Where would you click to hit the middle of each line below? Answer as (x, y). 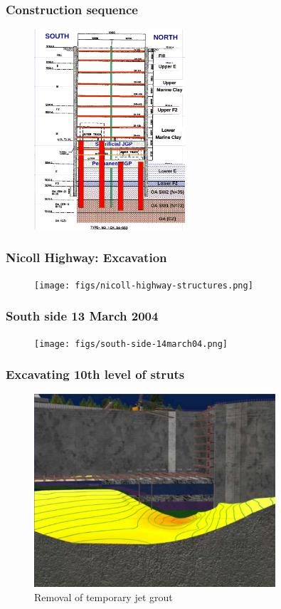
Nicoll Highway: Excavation (86, 257)
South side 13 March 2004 (82, 316)
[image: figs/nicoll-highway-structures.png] (144, 285)
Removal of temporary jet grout (104, 597)
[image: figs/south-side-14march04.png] (131, 344)
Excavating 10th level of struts (95, 374)
